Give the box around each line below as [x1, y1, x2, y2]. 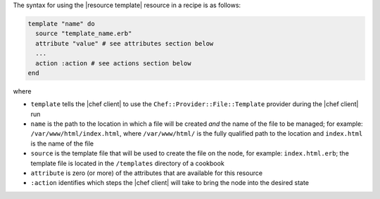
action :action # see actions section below [35, 59, 191, 67]
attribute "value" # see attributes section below [35, 39, 214, 47]
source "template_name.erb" [35, 30, 132, 38]
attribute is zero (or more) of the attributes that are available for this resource [30, 169, 263, 177]
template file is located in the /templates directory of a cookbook [30, 159, 224, 167]
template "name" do [27, 20, 95, 27]
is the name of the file [30, 139, 94, 148]
